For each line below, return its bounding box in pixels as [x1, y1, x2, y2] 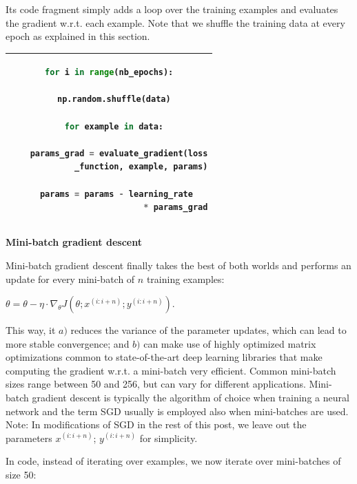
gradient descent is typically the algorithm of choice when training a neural [32, 390, 349, 405]
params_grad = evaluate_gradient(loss [30, 148, 208, 158]
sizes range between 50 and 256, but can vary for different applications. [6, 377, 306, 391]
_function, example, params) [74, 162, 208, 172]
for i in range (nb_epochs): [45, 67, 174, 78]
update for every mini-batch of [6, 271, 135, 286]
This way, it [6, 323, 56, 337]
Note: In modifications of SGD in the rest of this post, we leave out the [6, 417, 307, 432]
